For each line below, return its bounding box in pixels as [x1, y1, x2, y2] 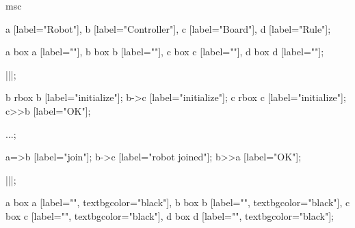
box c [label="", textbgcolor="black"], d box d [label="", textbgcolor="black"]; [5, 208, 334, 223]
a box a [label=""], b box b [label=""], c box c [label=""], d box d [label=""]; [5, 44, 324, 59]
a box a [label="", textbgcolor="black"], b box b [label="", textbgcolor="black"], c [5, 195, 350, 210]
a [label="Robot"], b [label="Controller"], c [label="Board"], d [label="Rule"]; [5, 21, 331, 35]
